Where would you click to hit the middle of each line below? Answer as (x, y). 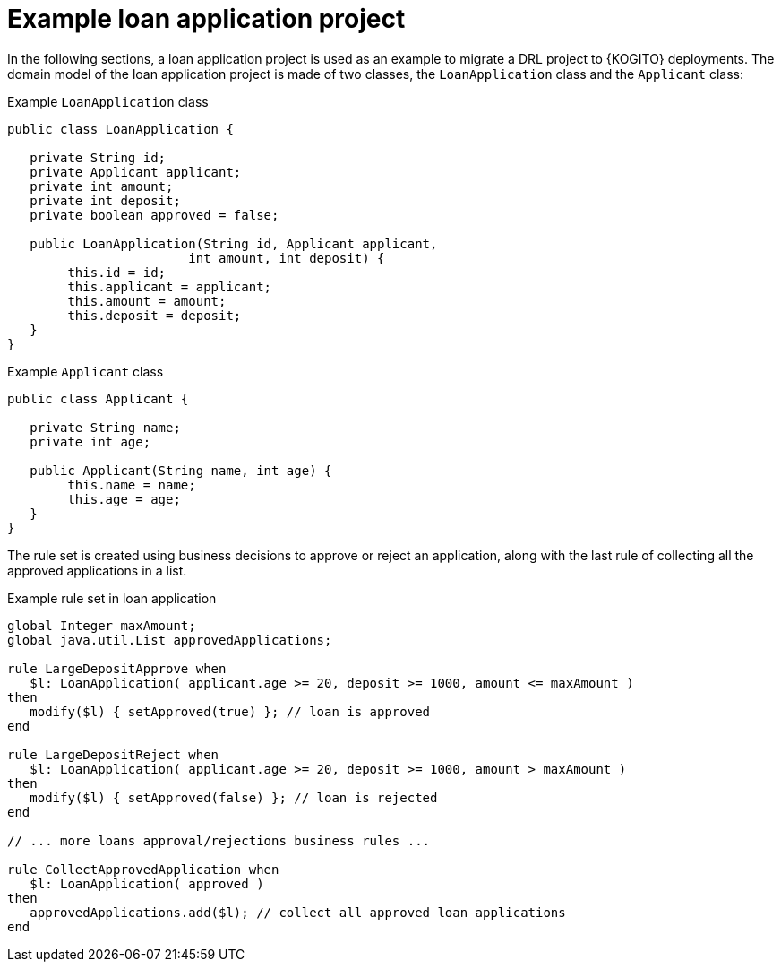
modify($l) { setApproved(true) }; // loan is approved (230, 711)
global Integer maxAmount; (102, 625)
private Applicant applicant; (136, 172)
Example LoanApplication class (108, 101)
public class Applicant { (98, 398)
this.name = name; (132, 484)
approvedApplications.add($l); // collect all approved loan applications (298, 912)
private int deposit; (105, 200)
